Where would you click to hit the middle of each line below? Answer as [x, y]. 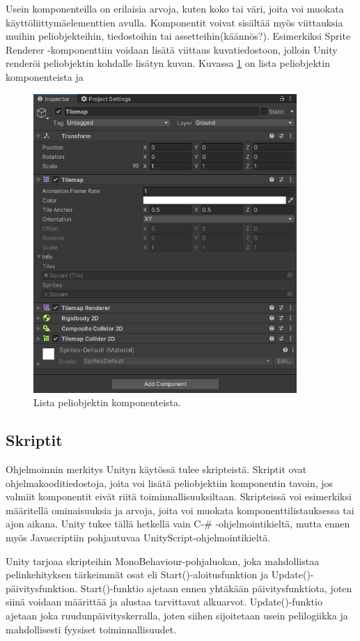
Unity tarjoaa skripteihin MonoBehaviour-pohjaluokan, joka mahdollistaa [163, 561]
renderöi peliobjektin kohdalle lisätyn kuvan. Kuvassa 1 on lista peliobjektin [168, 63]
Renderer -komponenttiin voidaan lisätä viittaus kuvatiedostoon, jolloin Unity [172, 49]
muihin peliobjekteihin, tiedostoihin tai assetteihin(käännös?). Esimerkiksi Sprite [178, 36]
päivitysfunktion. [42, 588]
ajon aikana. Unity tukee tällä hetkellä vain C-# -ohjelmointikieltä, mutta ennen [178, 524]
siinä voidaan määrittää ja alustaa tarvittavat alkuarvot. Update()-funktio [164, 602]
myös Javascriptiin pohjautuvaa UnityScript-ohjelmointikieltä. [138, 538]
